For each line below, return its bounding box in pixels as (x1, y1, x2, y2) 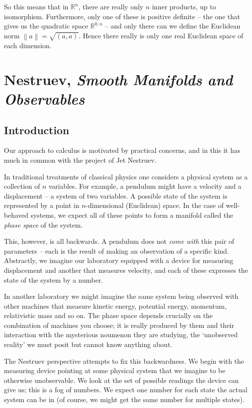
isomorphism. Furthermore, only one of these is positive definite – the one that (4, 11, 240, 21)
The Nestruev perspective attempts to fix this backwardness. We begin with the (4, 355, 244, 366)
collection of (4, 181, 40, 191)
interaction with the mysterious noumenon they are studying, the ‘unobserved (4, 329, 238, 340)
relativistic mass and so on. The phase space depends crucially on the (4, 310, 213, 321)
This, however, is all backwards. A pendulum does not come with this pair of (4, 236, 234, 246)
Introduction (4, 122, 70, 137)
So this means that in (4, 1, 69, 11)
